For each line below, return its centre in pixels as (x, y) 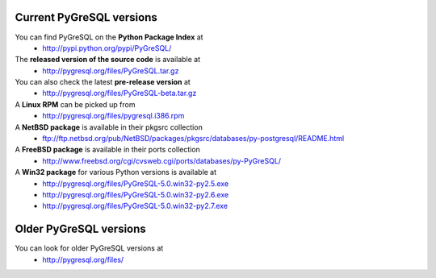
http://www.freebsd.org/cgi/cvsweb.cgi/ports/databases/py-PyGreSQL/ (162, 160)
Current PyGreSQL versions (86, 17)
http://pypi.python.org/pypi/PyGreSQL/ (107, 48)
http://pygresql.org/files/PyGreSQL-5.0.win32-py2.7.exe (135, 206)
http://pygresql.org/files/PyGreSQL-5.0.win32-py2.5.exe (136, 183)
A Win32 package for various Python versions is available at (116, 172)
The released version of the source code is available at (108, 60)
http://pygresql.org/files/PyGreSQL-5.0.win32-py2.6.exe (136, 194)
